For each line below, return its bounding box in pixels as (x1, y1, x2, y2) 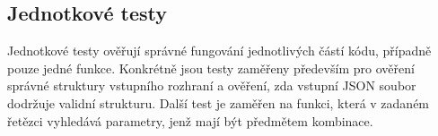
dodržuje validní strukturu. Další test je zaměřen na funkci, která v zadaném (7, 93, 430, 112)
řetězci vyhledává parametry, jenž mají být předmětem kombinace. (7, 111, 373, 130)
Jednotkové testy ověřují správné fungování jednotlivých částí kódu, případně (7, 41, 432, 60)
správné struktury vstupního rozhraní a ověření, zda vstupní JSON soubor (7, 76, 416, 95)
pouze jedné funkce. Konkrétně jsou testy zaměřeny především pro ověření (7, 58, 415, 77)
